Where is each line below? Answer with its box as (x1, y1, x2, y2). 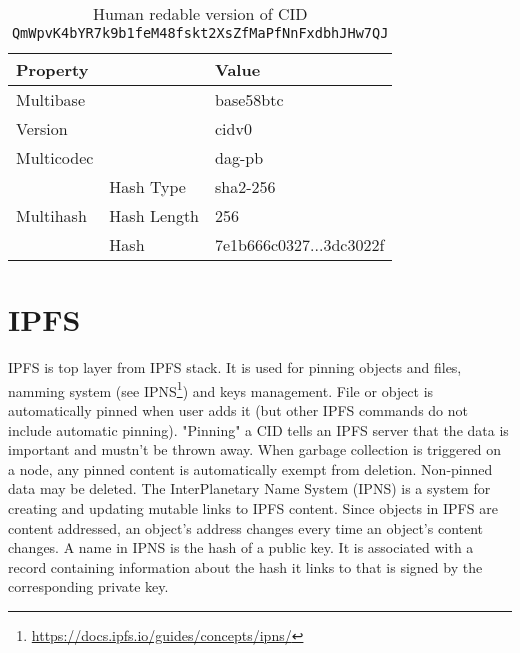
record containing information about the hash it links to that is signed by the (8, 556, 483, 577)
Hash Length (109, 204, 200, 227)
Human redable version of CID (92, 2, 308, 25)
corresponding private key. (8, 576, 169, 597)
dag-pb (215, 146, 264, 169)
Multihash (16, 204, 87, 227)
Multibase (16, 88, 85, 111)
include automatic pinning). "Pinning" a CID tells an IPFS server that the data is (8, 419, 509, 440)
